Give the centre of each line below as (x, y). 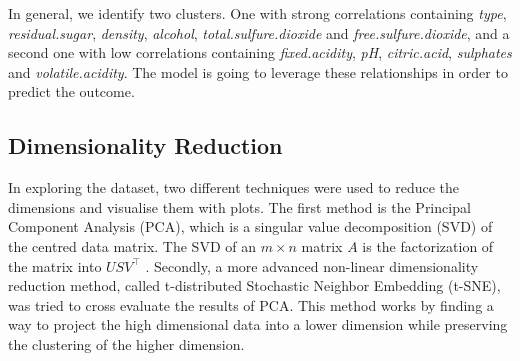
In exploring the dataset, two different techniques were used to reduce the (234, 187)
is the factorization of (428, 245)
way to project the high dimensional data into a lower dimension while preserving (258, 324)
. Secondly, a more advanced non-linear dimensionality (312, 265)
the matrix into (55, 265)
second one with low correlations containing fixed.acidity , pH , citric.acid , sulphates (260, 52)
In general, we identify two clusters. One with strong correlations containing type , (257, 13)
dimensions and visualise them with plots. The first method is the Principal (239, 206)
